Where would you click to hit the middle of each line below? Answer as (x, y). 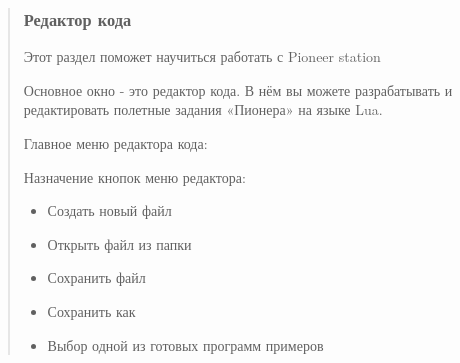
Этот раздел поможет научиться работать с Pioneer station (202, 56)
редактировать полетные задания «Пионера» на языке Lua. (203, 109)
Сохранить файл (96, 277)
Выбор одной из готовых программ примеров (185, 344)
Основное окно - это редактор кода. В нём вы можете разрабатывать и (238, 89)
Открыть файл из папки (119, 243)
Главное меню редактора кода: (115, 143)
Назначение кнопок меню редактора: (134, 176)
